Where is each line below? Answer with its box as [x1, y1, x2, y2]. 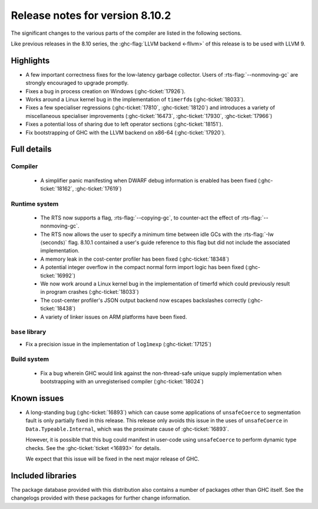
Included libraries [11, 471, 77, 481]
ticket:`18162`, [40, 185, 74, 192]
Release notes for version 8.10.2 [11, 9, 171, 22]
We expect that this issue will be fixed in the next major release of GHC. [25, 455, 200, 462]
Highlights [11, 55, 50, 65]
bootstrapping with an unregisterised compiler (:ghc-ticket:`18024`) [40, 378, 204, 385]
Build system [11, 355, 49, 363]
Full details [11, 145, 52, 155]
